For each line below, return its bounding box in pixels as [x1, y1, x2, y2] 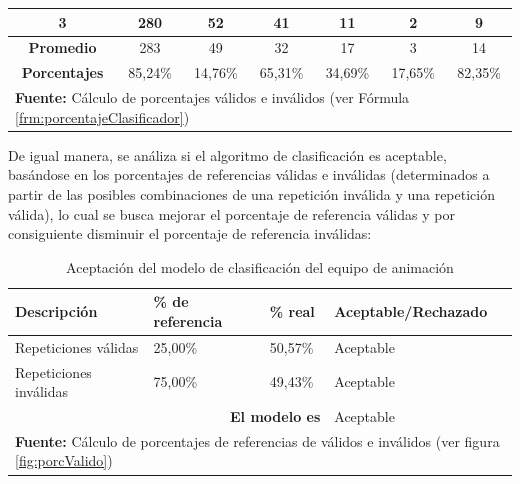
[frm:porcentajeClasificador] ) [15, 106, 190, 127]
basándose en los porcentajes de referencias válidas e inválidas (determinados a [8, 164, 490, 185]
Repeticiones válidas [15, 336, 139, 357]
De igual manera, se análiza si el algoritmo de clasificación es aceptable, [8, 144, 447, 165]
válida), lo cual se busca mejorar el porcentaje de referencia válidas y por [8, 203, 455, 224]
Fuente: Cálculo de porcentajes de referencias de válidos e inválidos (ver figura [15, 430, 500, 451]
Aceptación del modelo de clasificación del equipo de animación [66, 256, 454, 277]
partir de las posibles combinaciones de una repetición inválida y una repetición [8, 183, 495, 204]
